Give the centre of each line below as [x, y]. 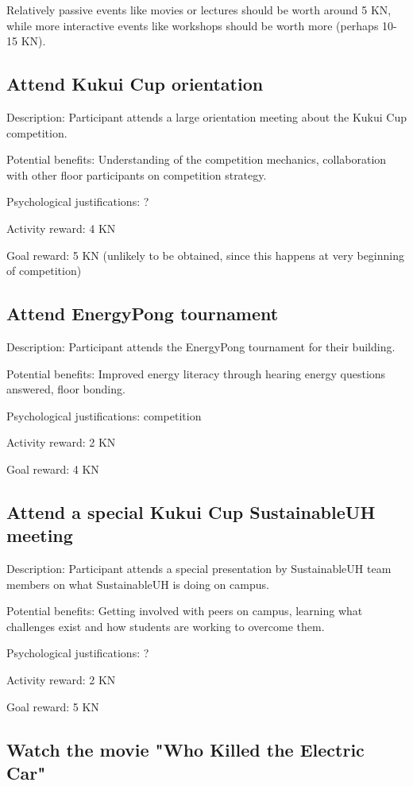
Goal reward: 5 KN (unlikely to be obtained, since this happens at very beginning [205, 255]
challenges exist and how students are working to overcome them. [166, 626]
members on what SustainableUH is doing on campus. [138, 584]
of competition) [44, 271]
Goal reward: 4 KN [53, 469]
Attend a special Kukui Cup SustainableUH [191, 511]
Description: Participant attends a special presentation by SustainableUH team [199, 569]
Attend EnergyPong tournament [143, 314]
